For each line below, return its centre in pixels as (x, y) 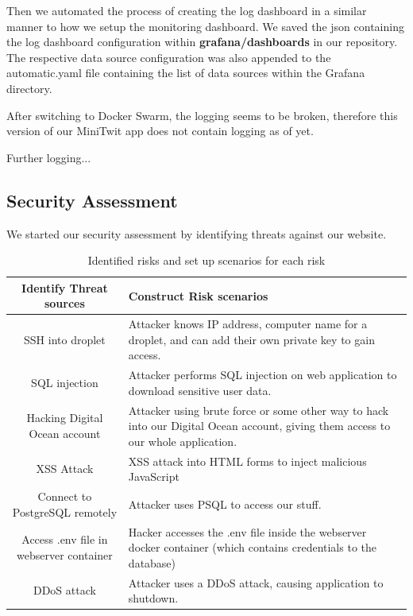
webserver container (65, 554)
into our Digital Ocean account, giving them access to (259, 426)
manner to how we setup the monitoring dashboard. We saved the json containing (205, 26)
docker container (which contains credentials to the (252, 547)
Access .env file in (65, 539)
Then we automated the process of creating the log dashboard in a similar (187, 10)
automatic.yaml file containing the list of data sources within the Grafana (186, 73)
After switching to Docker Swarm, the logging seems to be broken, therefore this (202, 115)
